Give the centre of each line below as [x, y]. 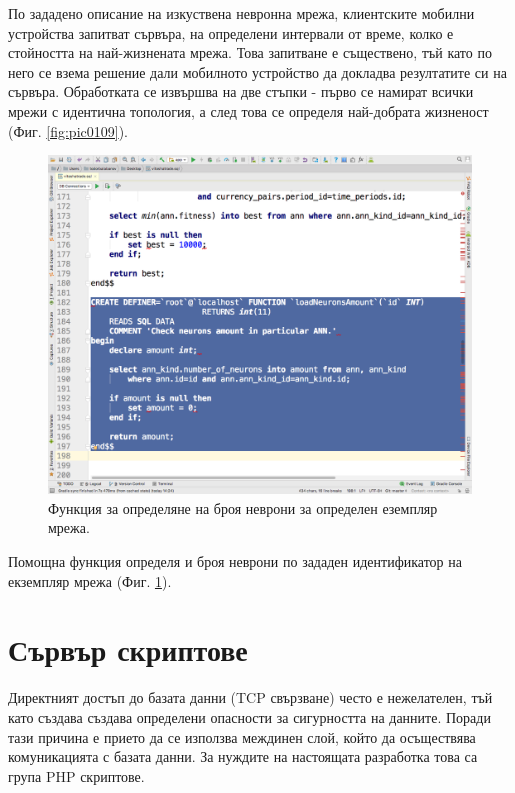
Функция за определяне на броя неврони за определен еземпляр [243, 507]
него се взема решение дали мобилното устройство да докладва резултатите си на [257, 71]
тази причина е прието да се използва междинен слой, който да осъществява [242, 736]
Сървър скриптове [128, 649]
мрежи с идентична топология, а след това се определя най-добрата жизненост [248, 110]
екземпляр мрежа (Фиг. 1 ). [90, 580]
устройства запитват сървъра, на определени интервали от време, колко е [231, 32]
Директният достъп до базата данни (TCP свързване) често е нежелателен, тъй [250, 697]
